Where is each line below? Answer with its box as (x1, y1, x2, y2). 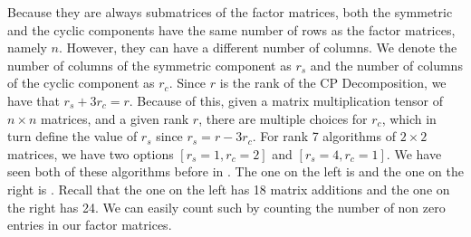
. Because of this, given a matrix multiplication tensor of (129, 90, 444, 109)
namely (7, 38, 47, 57)
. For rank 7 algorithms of (252, 127, 396, 146)
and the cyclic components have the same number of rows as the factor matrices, (7, 20, 456, 39)
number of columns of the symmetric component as (7, 55, 292, 74)
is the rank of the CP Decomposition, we (219, 73, 447, 92)
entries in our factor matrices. (7, 215, 172, 234)
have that (7, 90, 60, 109)
